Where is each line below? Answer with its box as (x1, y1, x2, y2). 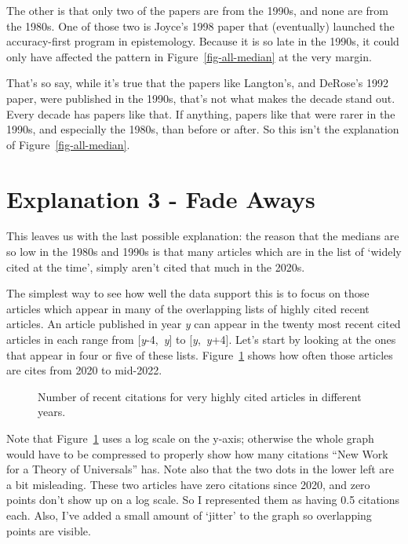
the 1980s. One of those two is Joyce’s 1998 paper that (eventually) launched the (6, 17, 395, 34)
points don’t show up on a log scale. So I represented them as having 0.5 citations (6, 491, 400, 508)
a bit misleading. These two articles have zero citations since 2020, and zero (6, 476, 370, 492)
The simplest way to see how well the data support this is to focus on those (6, 285, 370, 301)
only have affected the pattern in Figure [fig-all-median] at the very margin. (6, 48, 372, 64)
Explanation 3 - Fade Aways (6, 182, 315, 214)
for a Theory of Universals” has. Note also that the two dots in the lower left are (6, 461, 395, 477)
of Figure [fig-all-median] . (6, 136, 130, 152)
